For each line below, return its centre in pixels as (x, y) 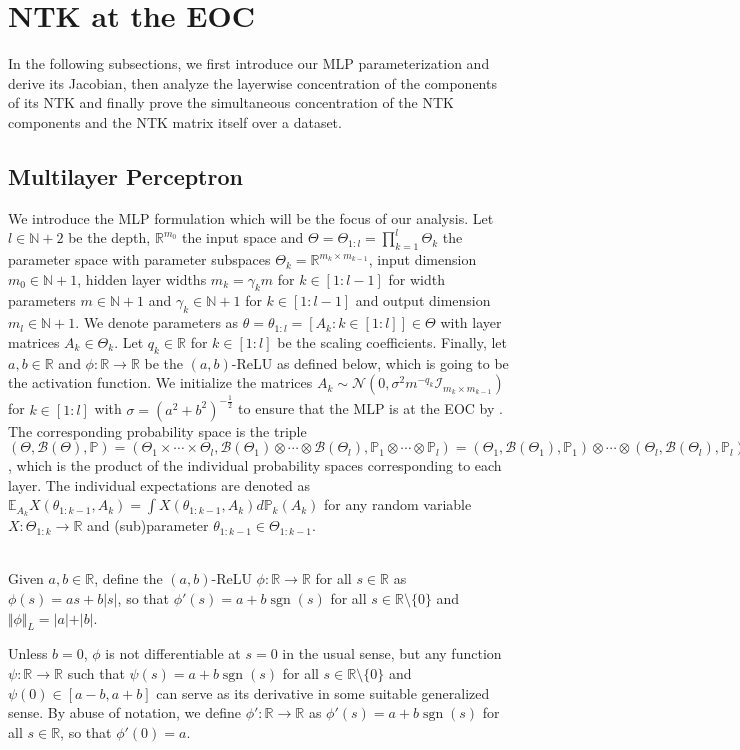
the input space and (242, 237)
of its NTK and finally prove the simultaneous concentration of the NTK (231, 102)
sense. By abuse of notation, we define (124, 712)
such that (96, 673)
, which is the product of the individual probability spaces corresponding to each (255, 465)
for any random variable (398, 504)
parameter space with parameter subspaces (139, 259)
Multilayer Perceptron (125, 175)
